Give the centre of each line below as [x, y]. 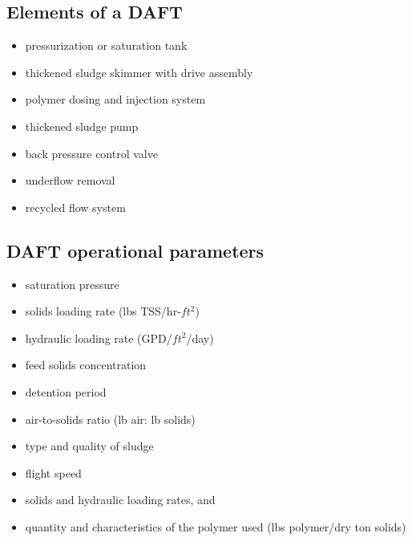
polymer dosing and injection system [115, 99]
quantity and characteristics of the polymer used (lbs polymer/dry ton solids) [216, 526]
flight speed [53, 472]
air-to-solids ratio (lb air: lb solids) [110, 419]
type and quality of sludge [89, 446]
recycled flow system [75, 207]
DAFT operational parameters [135, 250]
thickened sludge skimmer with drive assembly [139, 72]
